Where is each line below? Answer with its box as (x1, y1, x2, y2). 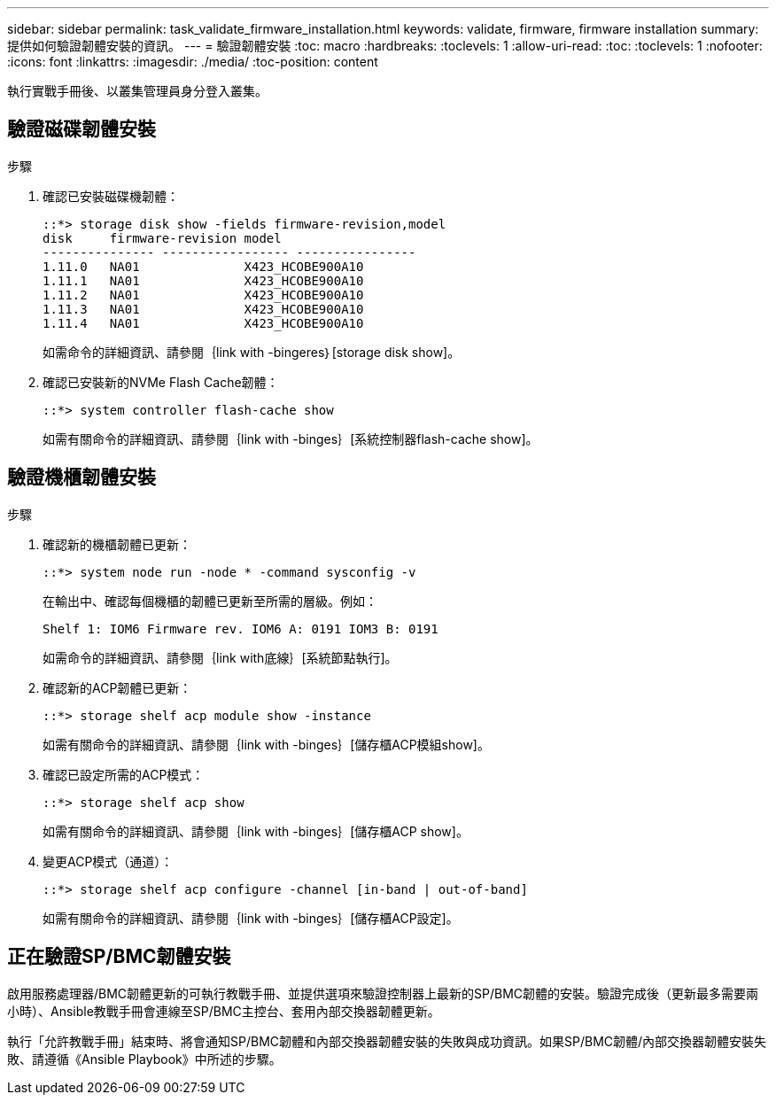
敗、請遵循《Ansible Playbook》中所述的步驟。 (7, 1051, 282, 1067)
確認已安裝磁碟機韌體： (43, 188, 179, 204)
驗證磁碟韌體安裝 (7, 118, 156, 141)
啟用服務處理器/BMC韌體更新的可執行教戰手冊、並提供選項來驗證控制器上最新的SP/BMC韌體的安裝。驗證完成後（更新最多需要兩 (7, 985, 759, 1001)
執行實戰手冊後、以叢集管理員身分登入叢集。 (7, 83, 268, 98)
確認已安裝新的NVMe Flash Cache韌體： (43, 374, 279, 390)
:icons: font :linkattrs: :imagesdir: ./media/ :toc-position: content (7, 54, 378, 69)
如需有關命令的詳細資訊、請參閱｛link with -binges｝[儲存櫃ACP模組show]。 (43, 736, 490, 752)
